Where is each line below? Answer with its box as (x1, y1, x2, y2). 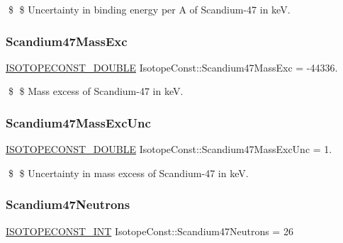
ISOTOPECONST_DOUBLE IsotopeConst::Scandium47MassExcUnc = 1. (6, 142, 332, 157)
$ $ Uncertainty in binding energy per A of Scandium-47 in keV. (8, 2, 291, 16)
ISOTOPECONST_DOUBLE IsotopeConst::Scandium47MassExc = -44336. (6, 60, 338, 74)
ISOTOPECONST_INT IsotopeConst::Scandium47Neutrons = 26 (6, 223, 293, 238)
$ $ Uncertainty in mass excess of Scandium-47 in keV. (8, 165, 249, 180)
